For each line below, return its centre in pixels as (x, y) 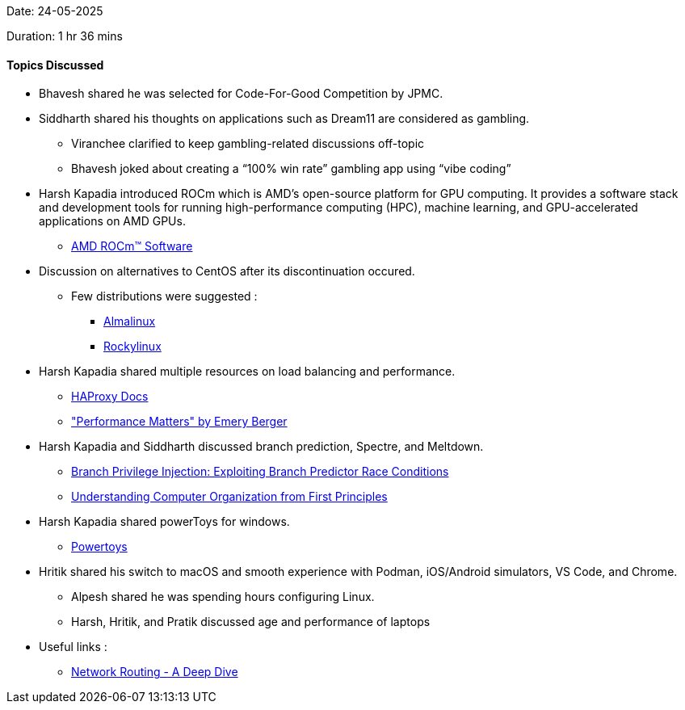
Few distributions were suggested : (164, 296)
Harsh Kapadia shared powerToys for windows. (164, 522)
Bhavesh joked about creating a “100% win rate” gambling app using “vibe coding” (291, 169)
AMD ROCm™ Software (132, 246)
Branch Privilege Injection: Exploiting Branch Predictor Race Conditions (260, 472)
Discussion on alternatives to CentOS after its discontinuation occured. (227, 271)
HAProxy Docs (110, 397)
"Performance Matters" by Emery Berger (179, 422)
